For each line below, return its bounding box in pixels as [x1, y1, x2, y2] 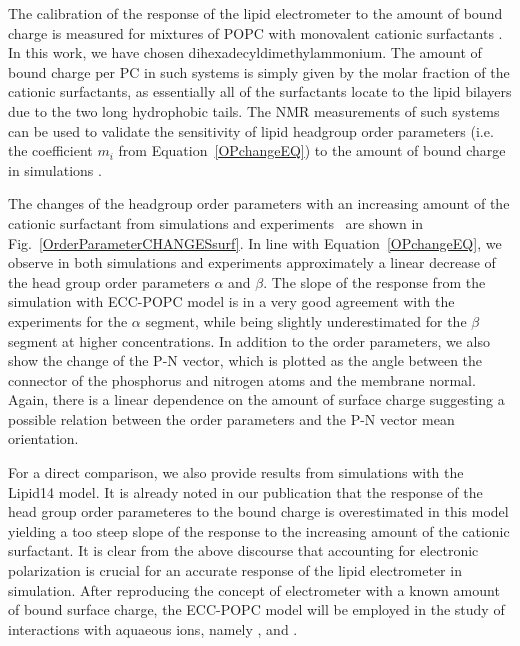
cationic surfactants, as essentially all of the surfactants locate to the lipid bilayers [8, 81, 512, 102]
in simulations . [8, 159, 102, 180]
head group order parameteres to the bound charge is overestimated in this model [8, 501, 509, 522]
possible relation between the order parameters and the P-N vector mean [8, 408, 455, 429]
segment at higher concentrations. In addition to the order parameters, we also [8, 330, 490, 351]
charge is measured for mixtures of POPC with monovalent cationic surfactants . [8, 22, 503, 43]
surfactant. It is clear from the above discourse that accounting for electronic [8, 540, 479, 561]
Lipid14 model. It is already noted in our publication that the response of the [8, 481, 483, 502]
